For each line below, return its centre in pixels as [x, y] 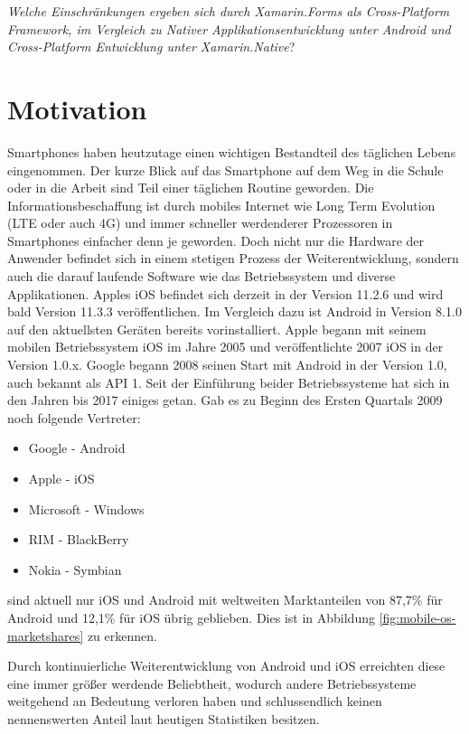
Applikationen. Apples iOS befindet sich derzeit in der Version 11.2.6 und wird [225, 293]
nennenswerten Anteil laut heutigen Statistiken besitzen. [164, 718]
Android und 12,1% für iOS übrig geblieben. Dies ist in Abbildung [191, 617]
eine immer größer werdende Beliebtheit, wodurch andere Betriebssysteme [212, 683]
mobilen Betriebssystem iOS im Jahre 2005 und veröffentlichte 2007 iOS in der [225, 347]
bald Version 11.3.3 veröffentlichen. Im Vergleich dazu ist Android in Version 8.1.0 [234, 311]
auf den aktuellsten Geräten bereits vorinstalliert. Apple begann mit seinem [217, 329]
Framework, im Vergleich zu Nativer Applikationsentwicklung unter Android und [229, 28]
